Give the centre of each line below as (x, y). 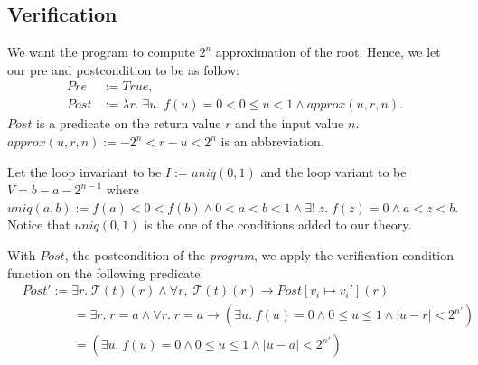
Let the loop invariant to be (84, 171)
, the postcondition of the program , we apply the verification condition (259, 255)
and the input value (290, 123)
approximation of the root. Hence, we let (328, 52)
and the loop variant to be (333, 171)
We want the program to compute (101, 52)
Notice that (39, 225)
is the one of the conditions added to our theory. (278, 225)
